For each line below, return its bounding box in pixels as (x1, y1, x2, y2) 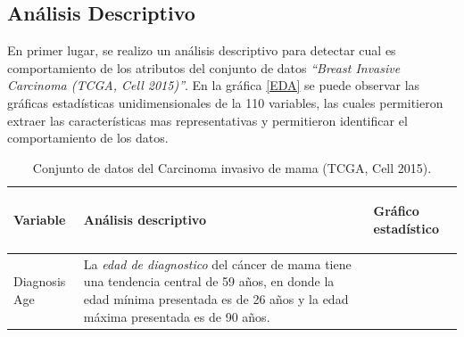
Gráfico (373, 201, 419, 220)
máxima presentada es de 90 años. (83, 307, 270, 325)
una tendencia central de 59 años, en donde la (83, 272, 335, 291)
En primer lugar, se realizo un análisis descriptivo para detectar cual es (7, 41, 396, 60)
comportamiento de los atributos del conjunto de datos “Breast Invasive (7, 58, 401, 77)
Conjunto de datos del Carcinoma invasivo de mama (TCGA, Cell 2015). (32, 158, 432, 177)
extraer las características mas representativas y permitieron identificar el (7, 111, 408, 129)
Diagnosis (13, 272, 66, 291)
